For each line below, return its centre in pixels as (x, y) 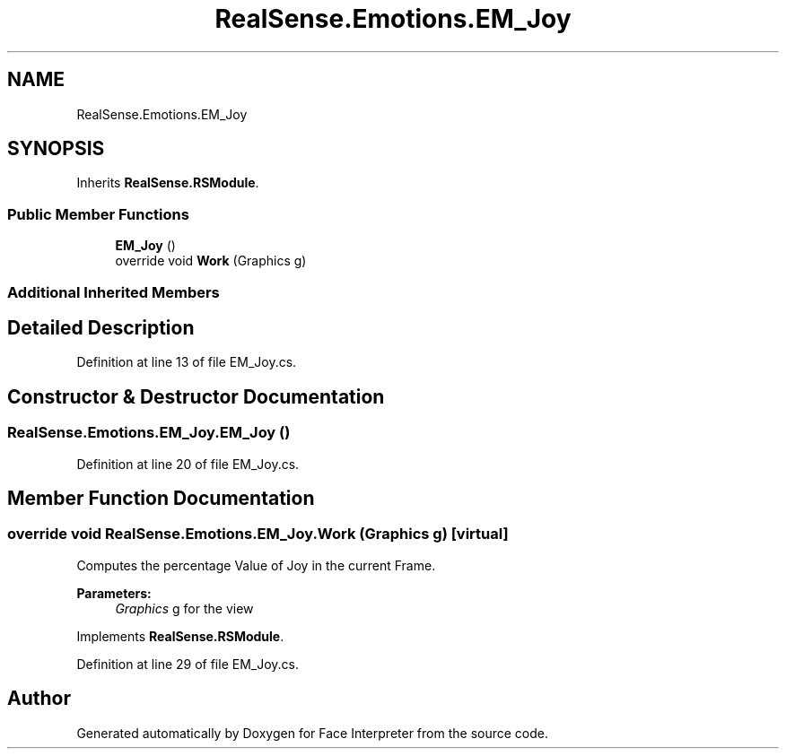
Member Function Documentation (161, 499)
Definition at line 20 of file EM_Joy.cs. (188, 464)
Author (39, 699)
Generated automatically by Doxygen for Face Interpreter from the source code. (312, 733)
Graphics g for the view (184, 608)
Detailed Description (101, 327)
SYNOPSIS (56, 149)
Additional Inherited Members (114, 292)
